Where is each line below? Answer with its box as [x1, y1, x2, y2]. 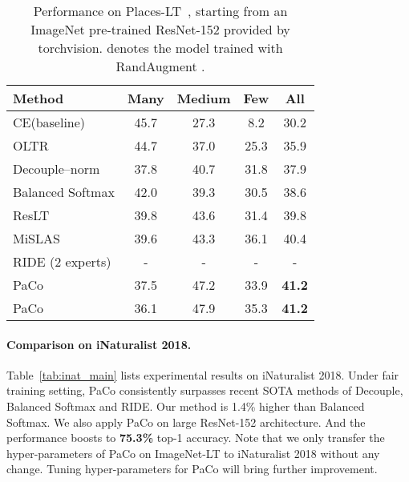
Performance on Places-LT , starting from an [33, 2, 288, 20]
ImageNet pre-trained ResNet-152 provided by [30, 20, 290, 38]
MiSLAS [13, 229, 60, 247]
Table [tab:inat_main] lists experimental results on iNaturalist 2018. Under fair [6, 366, 399, 383]
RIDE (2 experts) [13, 252, 111, 271]
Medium [176, 89, 231, 107]
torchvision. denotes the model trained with [38, 38, 283, 57]
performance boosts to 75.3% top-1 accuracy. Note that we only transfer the [6, 429, 385, 446]
